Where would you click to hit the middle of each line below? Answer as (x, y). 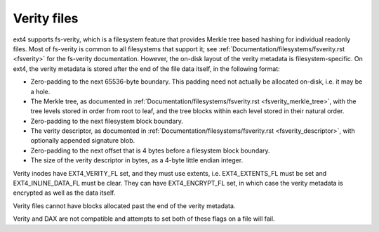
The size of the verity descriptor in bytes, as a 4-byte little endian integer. (137, 160)
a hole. (40, 91)
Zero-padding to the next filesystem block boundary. (107, 121)
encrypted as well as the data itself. (64, 193)
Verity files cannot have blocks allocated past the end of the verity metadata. (124, 206)
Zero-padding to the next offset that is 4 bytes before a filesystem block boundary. (150, 150)
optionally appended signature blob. (83, 141)
